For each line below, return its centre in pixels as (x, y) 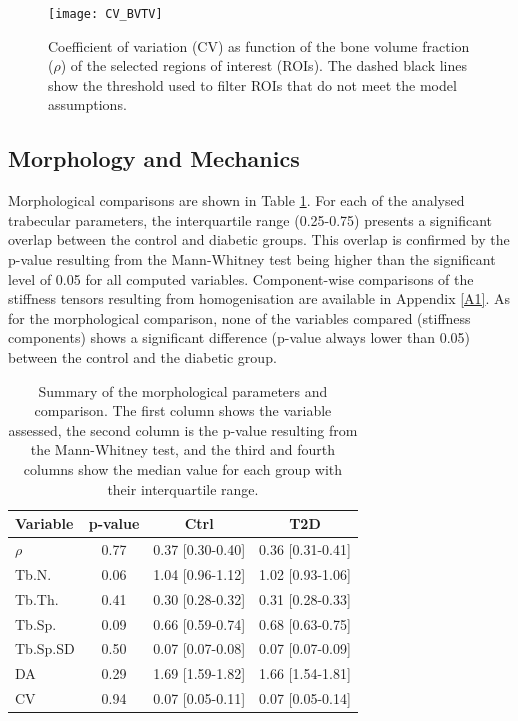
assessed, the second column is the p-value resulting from (183, 429)
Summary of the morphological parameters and (183, 390)
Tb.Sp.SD (45, 648)
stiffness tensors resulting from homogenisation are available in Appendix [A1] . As (259, 298)
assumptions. (87, 104)
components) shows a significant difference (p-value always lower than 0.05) (239, 337)
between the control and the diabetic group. (142, 356)
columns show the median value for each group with (183, 468)
